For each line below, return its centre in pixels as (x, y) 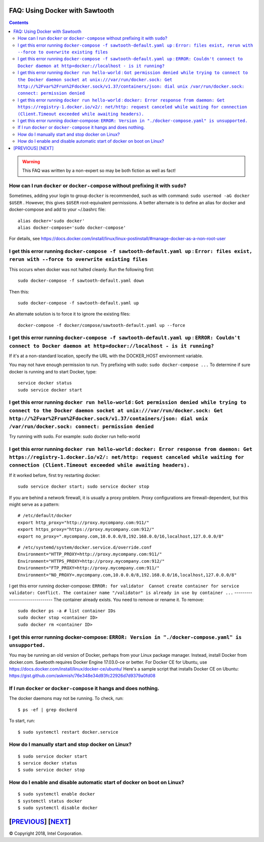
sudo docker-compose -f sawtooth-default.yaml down (81, 281)
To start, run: (22, 721)
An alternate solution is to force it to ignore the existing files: (70, 314)
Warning (31, 161)
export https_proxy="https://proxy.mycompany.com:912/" (86, 530)
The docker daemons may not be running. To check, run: (66, 698)
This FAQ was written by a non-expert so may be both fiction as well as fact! (99, 171)
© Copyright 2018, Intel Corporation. (46, 834)
